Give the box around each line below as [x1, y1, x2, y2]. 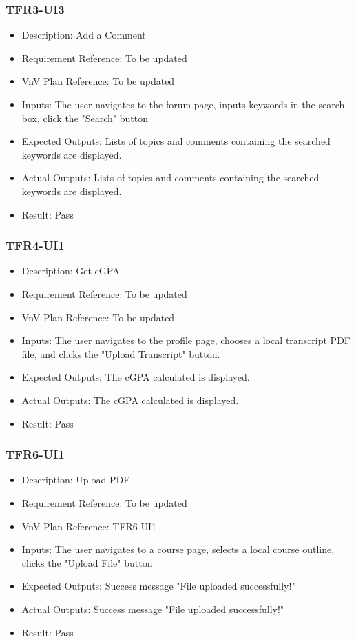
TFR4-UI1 [6, 237, 65, 254]
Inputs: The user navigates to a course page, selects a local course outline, [21, 542, 335, 556]
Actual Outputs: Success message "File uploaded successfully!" [21, 601, 284, 616]
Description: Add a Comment [21, 28, 146, 42]
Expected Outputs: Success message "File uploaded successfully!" [21, 579, 295, 593]
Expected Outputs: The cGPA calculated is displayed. [21, 370, 250, 384]
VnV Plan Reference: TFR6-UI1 [21, 519, 157, 533]
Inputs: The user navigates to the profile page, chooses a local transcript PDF [21, 333, 350, 348]
